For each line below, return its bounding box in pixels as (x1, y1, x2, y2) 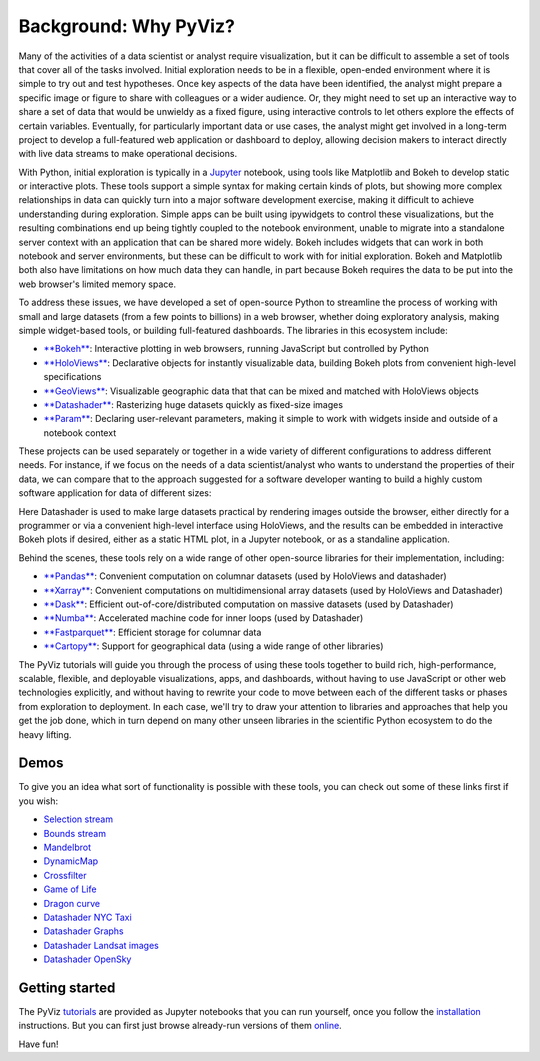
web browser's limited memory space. (18, 278, 177, 290)
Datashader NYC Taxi (43, 911, 132, 923)
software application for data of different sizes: (18, 487, 212, 499)
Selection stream (43, 813, 114, 825)
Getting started (18, 979, 116, 996)
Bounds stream (43, 827, 107, 839)
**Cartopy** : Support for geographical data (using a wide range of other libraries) (43, 640, 384, 652)
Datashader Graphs (43, 925, 124, 937)
